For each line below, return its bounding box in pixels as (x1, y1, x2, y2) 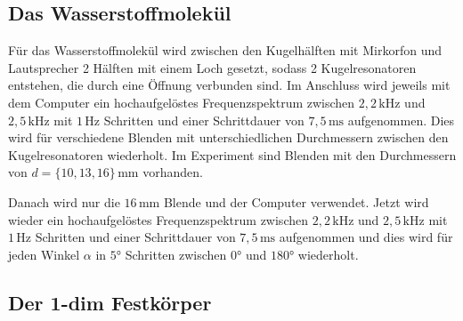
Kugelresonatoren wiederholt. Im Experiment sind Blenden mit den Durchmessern (8, 145, 457, 164)
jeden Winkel (8, 245, 80, 263)
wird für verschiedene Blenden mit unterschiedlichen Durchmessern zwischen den (8, 128, 449, 147)
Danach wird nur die (8, 192, 120, 211)
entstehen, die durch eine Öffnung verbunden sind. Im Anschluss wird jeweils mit (8, 76, 451, 94)
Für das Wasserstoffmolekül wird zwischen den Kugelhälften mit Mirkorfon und (8, 41, 443, 60)
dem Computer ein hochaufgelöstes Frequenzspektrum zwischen (8, 92, 355, 111)
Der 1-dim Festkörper (8, 288, 212, 316)
